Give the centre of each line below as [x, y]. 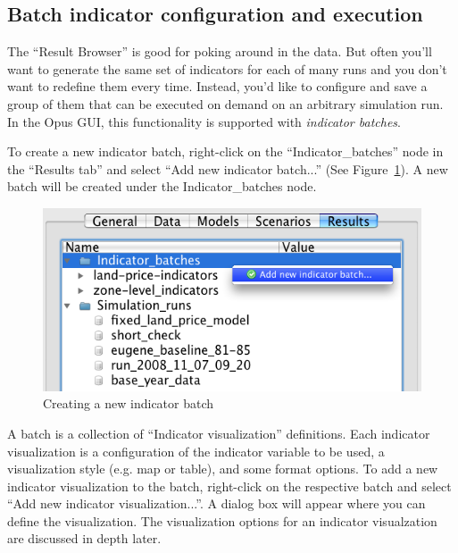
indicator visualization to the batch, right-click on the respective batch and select [229, 486]
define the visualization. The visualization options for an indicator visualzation [222, 520]
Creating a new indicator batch [129, 403]
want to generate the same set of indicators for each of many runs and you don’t [227, 68]
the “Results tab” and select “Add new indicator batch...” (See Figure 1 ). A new [228, 168]
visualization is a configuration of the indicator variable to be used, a [196, 451]
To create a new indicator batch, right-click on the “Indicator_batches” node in [225, 151]
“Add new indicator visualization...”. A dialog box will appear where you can [217, 503]
